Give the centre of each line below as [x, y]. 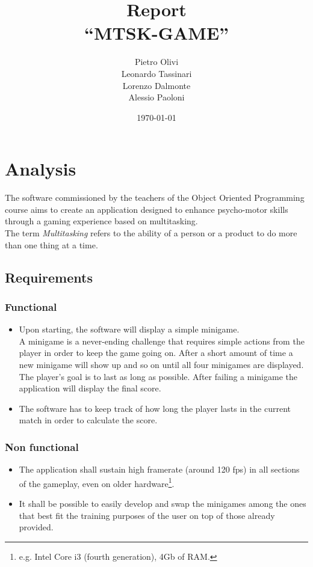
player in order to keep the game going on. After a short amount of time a [156, 353]
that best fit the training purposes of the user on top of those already [147, 515]
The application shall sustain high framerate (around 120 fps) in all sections [159, 469]
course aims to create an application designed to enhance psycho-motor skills [147, 209]
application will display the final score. [90, 388]
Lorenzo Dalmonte [156, 85]
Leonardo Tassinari [156, 73]
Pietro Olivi [156, 62]
